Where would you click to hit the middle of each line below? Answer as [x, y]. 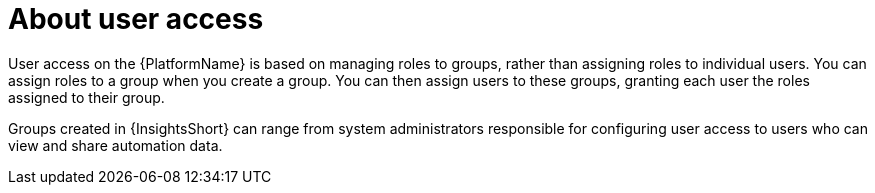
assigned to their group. [86, 97]
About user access [136, 19]
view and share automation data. [115, 145]
